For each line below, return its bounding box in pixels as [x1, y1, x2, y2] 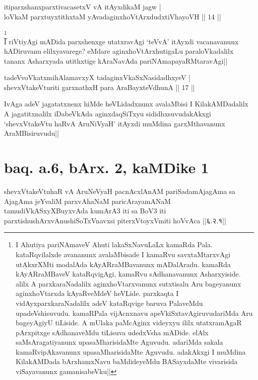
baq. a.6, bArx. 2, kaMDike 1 [4, 157, 209, 178]
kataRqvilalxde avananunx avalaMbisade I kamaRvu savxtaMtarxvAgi [15, 249, 231, 259]
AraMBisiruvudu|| [4, 128, 59, 138]
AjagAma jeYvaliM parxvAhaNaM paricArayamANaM [4, 195, 171, 206]
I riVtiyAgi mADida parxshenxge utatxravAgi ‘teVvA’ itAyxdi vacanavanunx [4, 36, 239, 46]
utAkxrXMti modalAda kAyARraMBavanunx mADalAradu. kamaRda [15, 259, 231, 269]
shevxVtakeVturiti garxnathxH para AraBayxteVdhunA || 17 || [4, 82, 195, 92]
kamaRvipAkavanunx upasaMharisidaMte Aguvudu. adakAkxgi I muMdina [15, 346, 246, 357]
